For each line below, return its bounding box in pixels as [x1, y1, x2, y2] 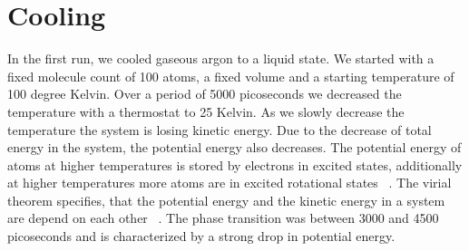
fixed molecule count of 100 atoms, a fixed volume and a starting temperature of [7, 66, 454, 85]
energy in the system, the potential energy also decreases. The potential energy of [7, 138, 462, 157]
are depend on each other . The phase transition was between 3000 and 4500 [7, 208, 439, 227]
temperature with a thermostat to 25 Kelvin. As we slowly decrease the [7, 101, 405, 121]
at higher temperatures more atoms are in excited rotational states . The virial [7, 173, 452, 192]
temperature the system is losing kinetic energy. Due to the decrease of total [7, 120, 432, 139]
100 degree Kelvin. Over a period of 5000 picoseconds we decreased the [7, 84, 402, 103]
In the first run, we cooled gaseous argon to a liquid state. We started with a [7, 49, 435, 68]
